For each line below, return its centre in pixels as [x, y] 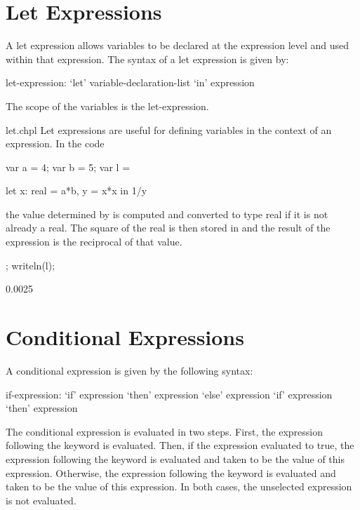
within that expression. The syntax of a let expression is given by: [147, 59]
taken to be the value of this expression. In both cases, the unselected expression [179, 486]
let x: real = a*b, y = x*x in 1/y [76, 190]
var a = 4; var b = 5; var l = [68, 167]
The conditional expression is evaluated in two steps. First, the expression [165, 431]
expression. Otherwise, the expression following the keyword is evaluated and [171, 472]
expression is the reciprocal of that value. [94, 242]
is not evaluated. [41, 500]
